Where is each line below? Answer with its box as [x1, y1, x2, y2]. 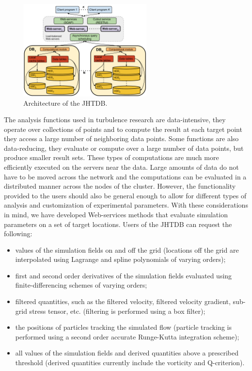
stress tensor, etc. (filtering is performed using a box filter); [29, 306, 205, 316]
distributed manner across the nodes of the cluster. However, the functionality [4, 181, 236, 191]
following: [4, 228, 32, 239]
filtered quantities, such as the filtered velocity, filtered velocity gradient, [15, 296, 231, 306]
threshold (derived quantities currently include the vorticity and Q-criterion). [15, 357, 245, 368]
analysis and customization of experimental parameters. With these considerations [4, 200, 248, 210]
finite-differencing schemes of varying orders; [15, 280, 147, 290]
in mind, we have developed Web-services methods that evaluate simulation [4, 209, 228, 219]
